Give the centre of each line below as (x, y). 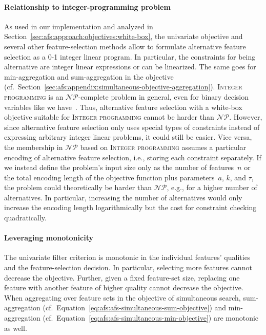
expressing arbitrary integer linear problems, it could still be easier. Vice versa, (128, 137)
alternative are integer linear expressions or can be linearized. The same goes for (130, 67)
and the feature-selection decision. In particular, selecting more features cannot (128, 267)
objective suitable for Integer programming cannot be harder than (109, 117)
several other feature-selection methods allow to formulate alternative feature (125, 46)
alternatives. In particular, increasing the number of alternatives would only (123, 197)
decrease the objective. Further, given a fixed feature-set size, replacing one (122, 277)
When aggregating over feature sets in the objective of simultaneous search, (122, 297)
